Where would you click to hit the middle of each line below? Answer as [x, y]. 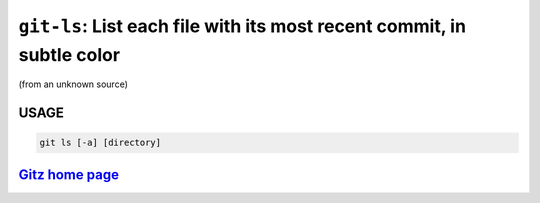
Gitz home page [69, 174]
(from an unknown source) [73, 84]
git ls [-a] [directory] [100, 143]
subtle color [69, 54]
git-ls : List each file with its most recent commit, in [242, 26]
